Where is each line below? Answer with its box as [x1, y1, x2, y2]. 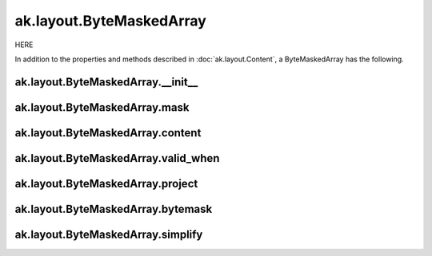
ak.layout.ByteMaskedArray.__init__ [14, 75, 198, 89]
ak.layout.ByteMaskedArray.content [14, 126, 202, 140]
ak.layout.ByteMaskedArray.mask [14, 100, 190, 114]
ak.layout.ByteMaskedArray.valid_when [14, 152, 220, 165]
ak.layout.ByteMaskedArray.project [14, 176, 198, 191]
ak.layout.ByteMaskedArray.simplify [14, 227, 203, 241]
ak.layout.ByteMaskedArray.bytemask [14, 202, 213, 215]
